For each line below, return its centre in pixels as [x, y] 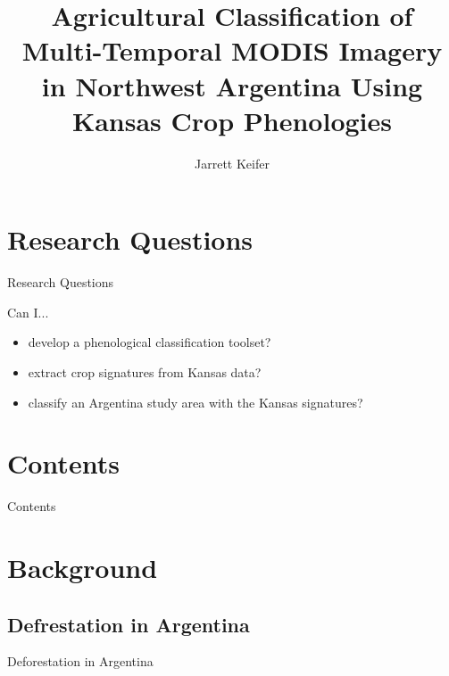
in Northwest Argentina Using [232, 85]
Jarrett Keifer [232, 163]
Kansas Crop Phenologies [232, 120]
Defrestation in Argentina [129, 624]
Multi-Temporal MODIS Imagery [232, 50]
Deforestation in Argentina [80, 661]
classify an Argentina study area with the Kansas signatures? [195, 402]
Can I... [28, 312]
